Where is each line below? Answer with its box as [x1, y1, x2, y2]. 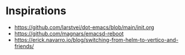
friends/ [14, 43, 34, 50]
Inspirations [5, 4, 66, 18]
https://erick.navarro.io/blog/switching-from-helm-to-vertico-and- [14, 36, 179, 43]
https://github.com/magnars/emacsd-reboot [14, 30, 124, 37]
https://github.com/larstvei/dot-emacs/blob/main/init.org [14, 24, 154, 31]
